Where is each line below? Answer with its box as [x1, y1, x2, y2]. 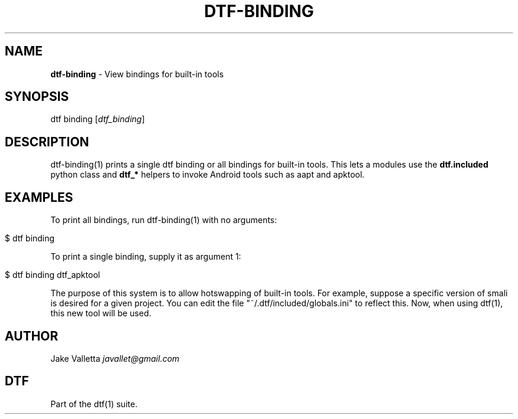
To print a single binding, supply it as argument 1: [50, 251, 241, 262]
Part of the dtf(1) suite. [50, 398, 138, 409]
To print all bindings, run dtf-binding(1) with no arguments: [50, 215, 277, 225]
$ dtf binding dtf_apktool [5, 270, 101, 280]
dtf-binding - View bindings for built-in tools [50, 68, 224, 79]
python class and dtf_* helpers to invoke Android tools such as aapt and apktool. [50, 169, 365, 180]
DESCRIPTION [5, 134, 89, 149]
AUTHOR [5, 328, 59, 343]
